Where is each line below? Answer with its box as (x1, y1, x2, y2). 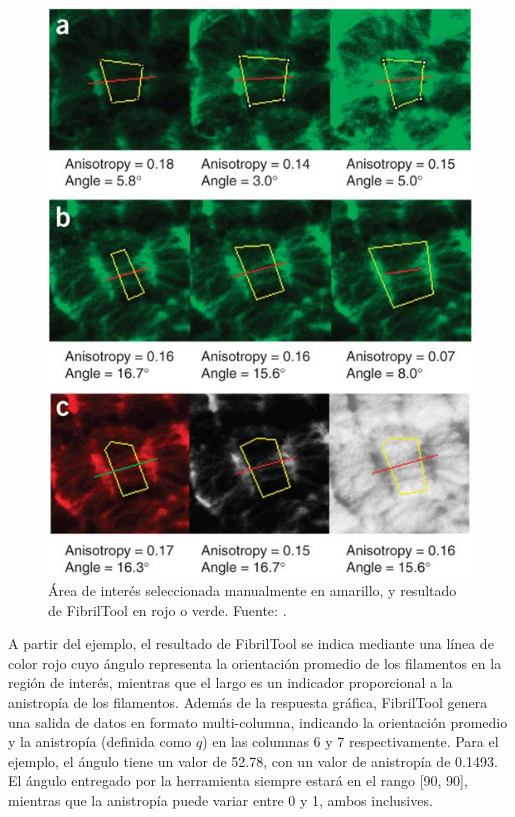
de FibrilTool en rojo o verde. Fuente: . (48, 599, 287, 620)
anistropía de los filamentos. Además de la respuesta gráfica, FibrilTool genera (8, 691, 488, 712)
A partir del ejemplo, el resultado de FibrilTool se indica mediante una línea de (8, 633, 494, 654)
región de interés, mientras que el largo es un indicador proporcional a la (8, 672, 453, 693)
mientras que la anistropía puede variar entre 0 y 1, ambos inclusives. (8, 789, 433, 810)
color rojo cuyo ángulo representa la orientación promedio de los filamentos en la (8, 652, 502, 673)
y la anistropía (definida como (8, 731, 192, 752)
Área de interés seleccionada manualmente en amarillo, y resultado (48, 579, 457, 600)
